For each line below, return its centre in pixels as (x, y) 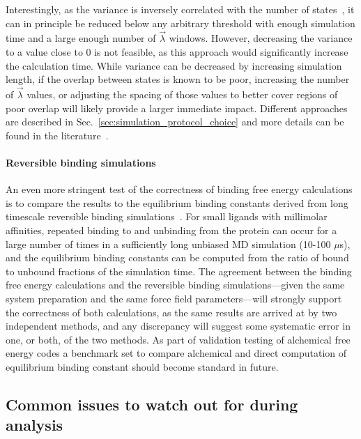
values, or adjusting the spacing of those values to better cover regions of (182, 94)
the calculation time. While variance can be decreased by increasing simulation (174, 65)
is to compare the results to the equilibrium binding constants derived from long (177, 202)
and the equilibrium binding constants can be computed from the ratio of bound (177, 257)
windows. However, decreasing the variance (261, 38)
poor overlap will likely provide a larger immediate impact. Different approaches (177, 108)
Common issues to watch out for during (152, 404)
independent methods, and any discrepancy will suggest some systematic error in (178, 326)
